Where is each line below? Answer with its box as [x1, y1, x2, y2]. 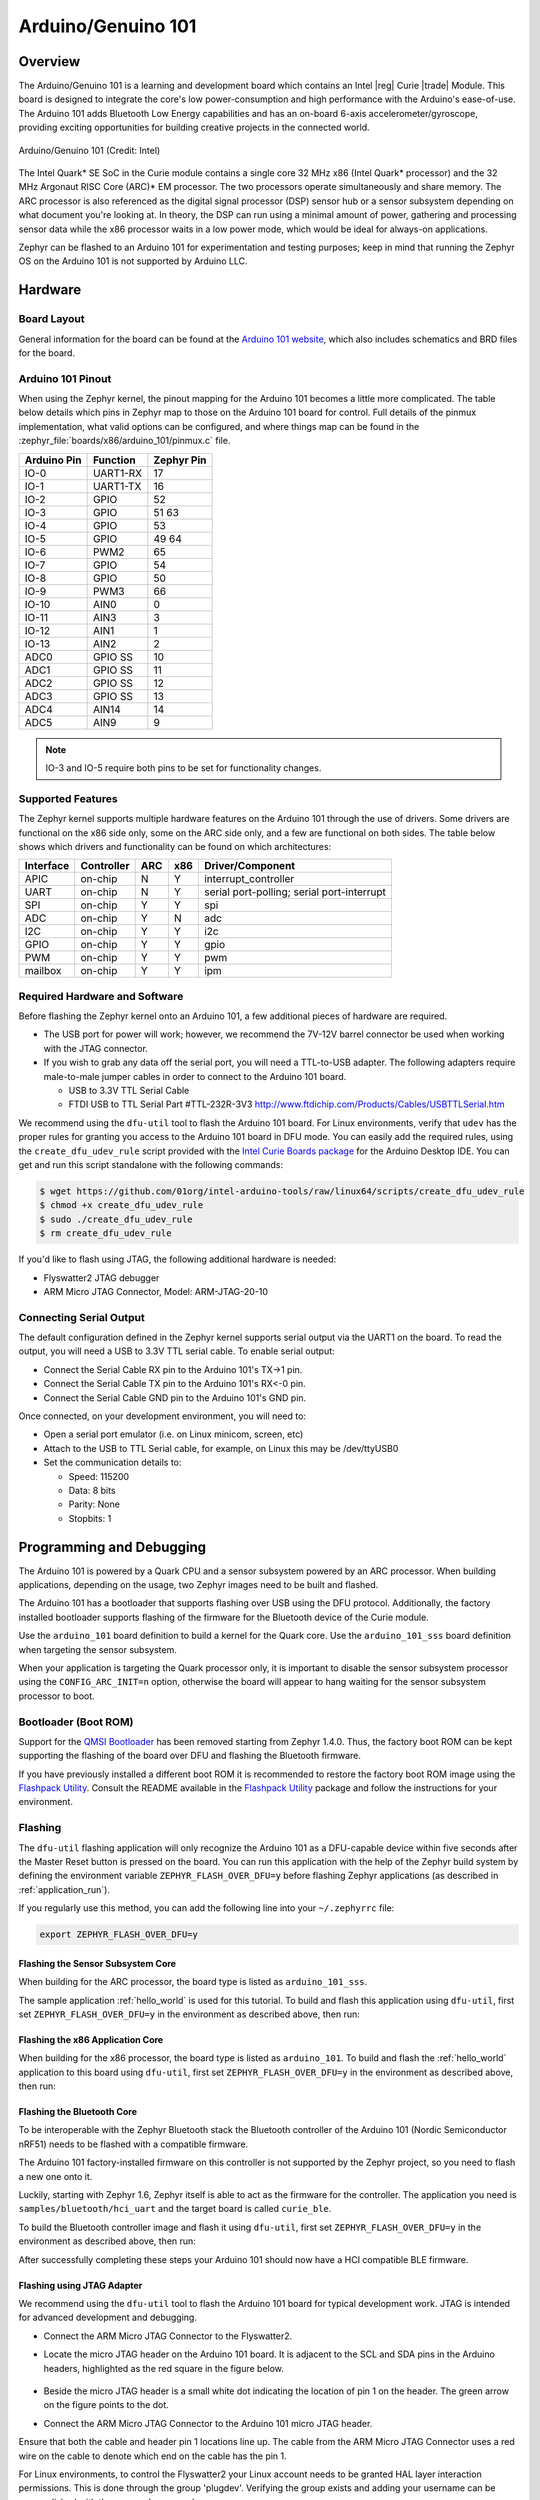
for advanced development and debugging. [18, 2311, 197, 2324]
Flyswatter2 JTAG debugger [43, 1271, 160, 1284]
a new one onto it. [18, 2170, 93, 2182]
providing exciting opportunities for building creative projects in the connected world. [18, 121, 370, 134]
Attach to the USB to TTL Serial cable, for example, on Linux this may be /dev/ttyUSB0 [43, 1442, 399, 1454]
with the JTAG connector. [43, 1042, 149, 1054]
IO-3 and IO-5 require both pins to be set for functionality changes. [45, 762, 322, 774]
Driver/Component [203, 859, 295, 873]
